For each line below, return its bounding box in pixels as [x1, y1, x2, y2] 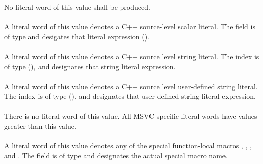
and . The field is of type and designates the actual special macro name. [4, 150, 228, 160]
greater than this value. [4, 120, 77, 131]
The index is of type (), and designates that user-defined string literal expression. [4, 91, 256, 101]
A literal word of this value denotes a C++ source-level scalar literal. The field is [4, 21, 255, 32]
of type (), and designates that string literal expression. [4, 61, 176, 71]
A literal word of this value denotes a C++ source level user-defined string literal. [4, 80, 258, 91]
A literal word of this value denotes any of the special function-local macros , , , [4, 140, 252, 151]
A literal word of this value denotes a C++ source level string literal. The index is [4, 51, 259, 61]
